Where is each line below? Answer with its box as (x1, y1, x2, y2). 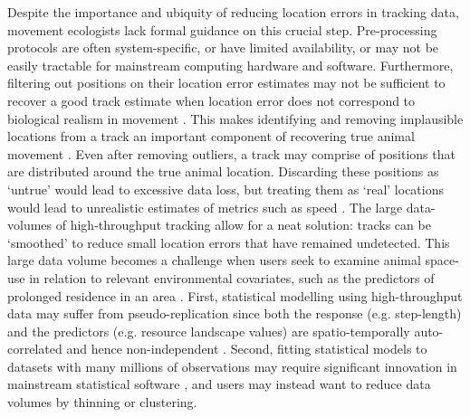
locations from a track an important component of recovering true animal (7, 127, 415, 146)
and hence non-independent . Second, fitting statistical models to (66, 339, 427, 358)
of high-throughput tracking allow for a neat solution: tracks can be (55, 215, 431, 234)
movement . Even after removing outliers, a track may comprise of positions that (7, 144, 456, 163)
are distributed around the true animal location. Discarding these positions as (7, 162, 439, 181)
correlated (7, 339, 62, 358)
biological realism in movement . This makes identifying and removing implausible (7, 109, 464, 128)
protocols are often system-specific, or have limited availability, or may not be (7, 38, 439, 57)
